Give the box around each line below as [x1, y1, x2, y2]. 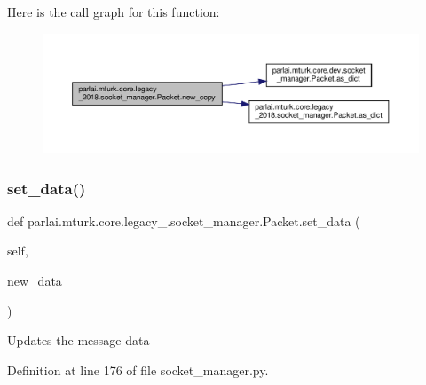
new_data [7, 271, 62, 289]
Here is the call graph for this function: [7, 3, 220, 20]
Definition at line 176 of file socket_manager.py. [7, 360, 269, 379]
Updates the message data [7, 331, 150, 350]
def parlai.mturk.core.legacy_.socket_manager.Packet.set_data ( [7, 211, 360, 230]
